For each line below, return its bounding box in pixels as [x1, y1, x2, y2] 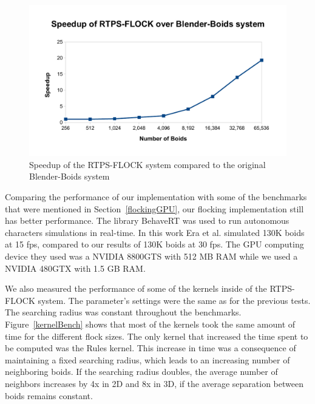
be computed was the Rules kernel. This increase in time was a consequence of [5, 342, 296, 354]
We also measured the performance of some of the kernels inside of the [5, 282, 267, 295]
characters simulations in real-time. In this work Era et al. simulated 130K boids [5, 226, 305, 238]
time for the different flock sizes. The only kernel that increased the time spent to [5, 329, 308, 342]
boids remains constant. [5, 389, 93, 402]
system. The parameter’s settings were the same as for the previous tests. [38, 294, 311, 306]
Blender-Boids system [29, 170, 110, 183]
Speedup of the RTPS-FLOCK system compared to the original [29, 158, 266, 170]
